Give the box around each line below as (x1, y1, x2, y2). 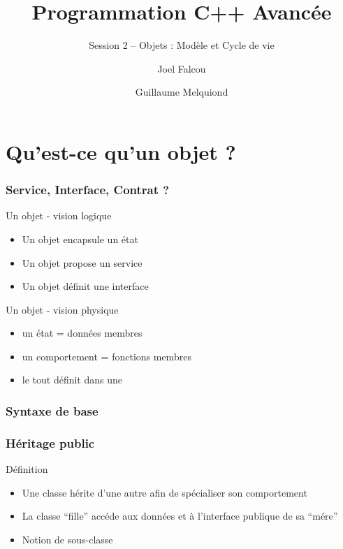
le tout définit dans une (22, 372, 123, 387)
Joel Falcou (157, 61, 206, 75)
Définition (6, 462, 48, 476)
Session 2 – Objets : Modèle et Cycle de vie (89, 38, 275, 52)
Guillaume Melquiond (135, 85, 228, 99)
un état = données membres (22, 325, 143, 340)
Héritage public (6, 434, 95, 451)
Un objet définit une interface (22, 279, 149, 293)
